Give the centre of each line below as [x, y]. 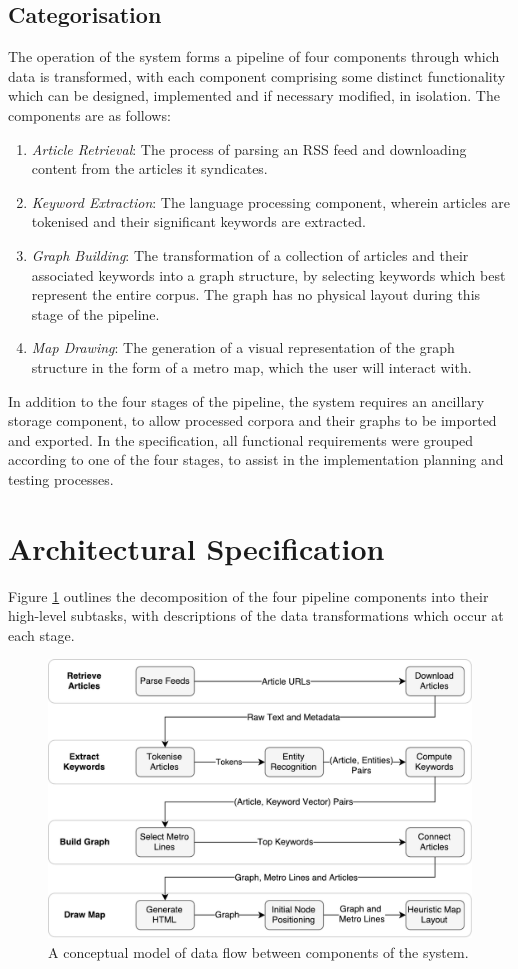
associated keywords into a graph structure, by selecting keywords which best [268, 274]
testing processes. [61, 478]
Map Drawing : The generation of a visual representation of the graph [243, 347]
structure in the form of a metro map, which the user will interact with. [251, 366]
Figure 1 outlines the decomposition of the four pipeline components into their [248, 595]
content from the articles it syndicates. [149, 168]
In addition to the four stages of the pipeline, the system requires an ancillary [246, 400]
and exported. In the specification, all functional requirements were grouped [241, 439]
